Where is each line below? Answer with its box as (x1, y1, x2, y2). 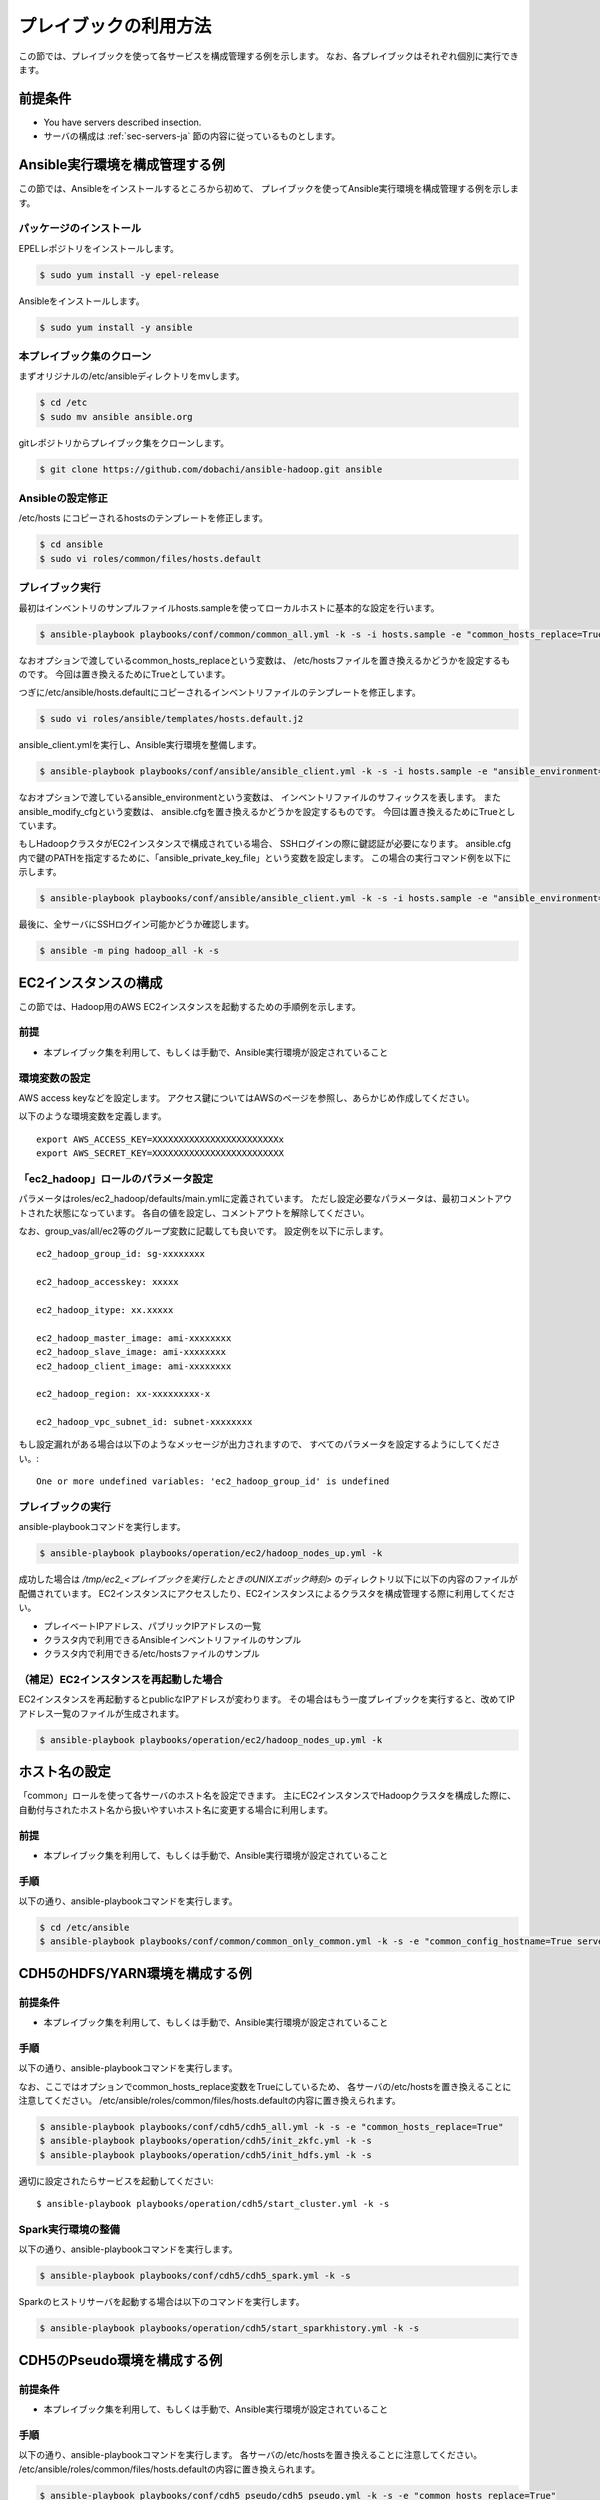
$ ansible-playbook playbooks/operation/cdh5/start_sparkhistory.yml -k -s (39, 2323, 420, 2334)
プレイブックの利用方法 (18, 15, 212, 37)
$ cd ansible (39, 539, 104, 550)
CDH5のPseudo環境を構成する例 (18, 2351, 223, 2369)
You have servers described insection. (43, 116, 202, 128)
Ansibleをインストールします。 (18, 295, 145, 307)
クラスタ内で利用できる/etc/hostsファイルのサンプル (43, 1648, 260, 1660)
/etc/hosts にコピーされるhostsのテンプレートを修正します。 (18, 512, 269, 524)
